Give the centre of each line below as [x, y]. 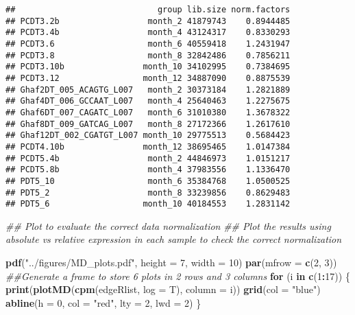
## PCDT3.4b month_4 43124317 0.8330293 [148, 33]
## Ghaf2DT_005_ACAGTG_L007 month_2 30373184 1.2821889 [148, 90]
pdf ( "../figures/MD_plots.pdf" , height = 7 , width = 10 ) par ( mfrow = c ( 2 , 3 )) [171, 262]
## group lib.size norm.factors [148, 10]
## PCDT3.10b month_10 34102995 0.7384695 [148, 67]
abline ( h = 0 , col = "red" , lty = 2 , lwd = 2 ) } [103, 302]
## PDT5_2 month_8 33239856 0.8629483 [148, 192]
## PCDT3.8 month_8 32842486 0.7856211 [148, 55]
